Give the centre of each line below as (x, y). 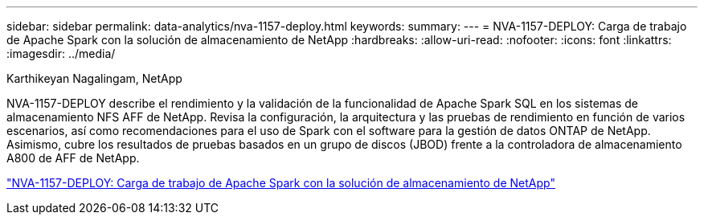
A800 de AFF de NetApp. (73, 158)
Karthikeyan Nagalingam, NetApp (94, 78)
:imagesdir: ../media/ (61, 53)
